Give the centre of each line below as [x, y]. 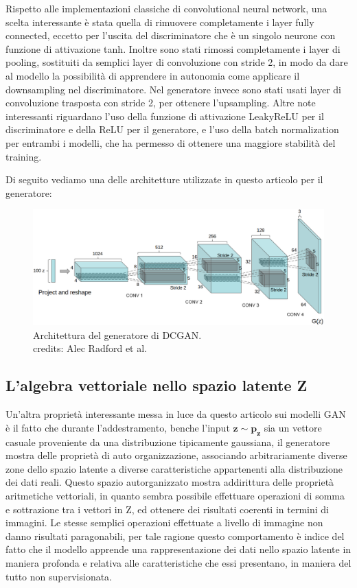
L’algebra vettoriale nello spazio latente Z [157, 385]
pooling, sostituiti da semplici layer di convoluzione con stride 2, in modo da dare [177, 62]
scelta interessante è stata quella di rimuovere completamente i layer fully [160, 22]
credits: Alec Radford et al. [90, 348]
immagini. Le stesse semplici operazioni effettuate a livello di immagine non [164, 522]
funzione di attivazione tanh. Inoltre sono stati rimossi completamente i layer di [173, 48]
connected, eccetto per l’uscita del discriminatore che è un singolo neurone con [171, 35]
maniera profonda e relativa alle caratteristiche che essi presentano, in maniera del [178, 562]
